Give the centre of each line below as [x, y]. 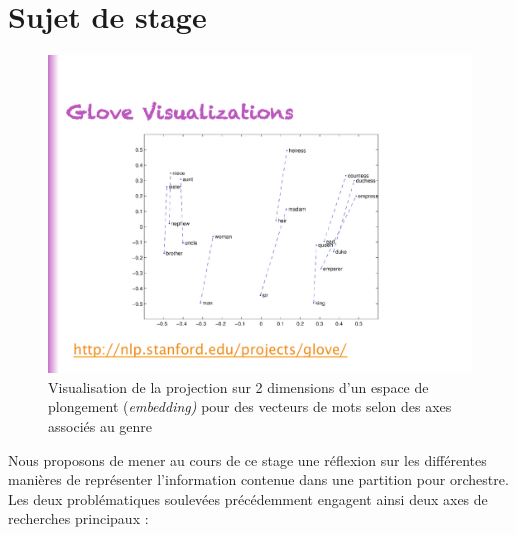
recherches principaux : [78, 518]
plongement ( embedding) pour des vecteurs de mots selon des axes [250, 406]
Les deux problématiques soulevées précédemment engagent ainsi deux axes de [248, 498]
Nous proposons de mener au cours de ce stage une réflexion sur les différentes [247, 459]
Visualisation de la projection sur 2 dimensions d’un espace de [238, 386]
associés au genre [100, 425]
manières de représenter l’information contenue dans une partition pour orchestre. [258, 479]
